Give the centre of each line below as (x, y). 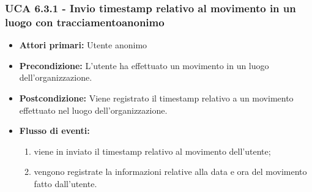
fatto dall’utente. (65, 183)
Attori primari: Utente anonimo (83, 45)
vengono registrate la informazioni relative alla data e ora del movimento (170, 172)
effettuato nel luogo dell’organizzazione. (93, 110)
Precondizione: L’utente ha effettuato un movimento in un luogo (144, 65)
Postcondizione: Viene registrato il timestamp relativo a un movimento (156, 98)
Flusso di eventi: (54, 131)
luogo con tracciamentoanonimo (85, 22)
